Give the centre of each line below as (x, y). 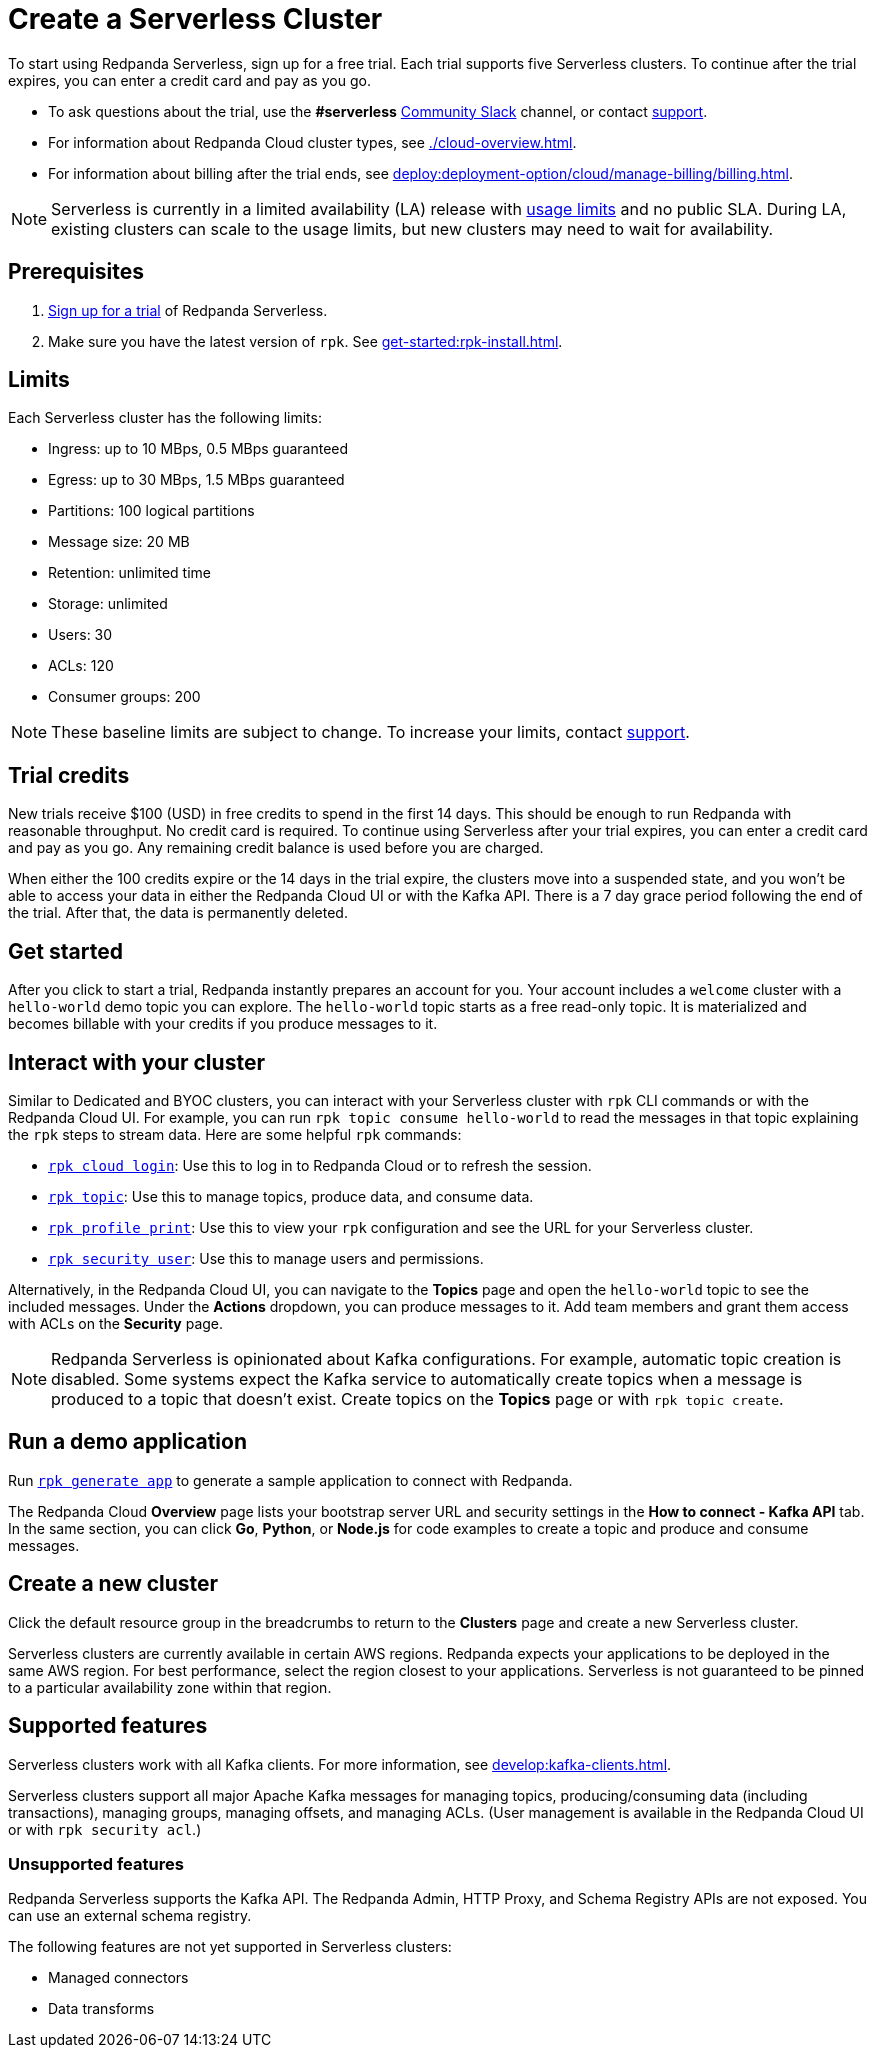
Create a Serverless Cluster (195, 19)
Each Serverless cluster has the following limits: (165, 418)
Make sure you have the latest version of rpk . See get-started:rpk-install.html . (305, 341)
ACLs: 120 (81, 666)
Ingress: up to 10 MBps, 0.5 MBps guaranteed (198, 449)
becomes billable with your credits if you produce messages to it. (223, 1024)
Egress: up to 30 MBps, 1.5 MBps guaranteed (196, 480)
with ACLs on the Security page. (116, 1323)
